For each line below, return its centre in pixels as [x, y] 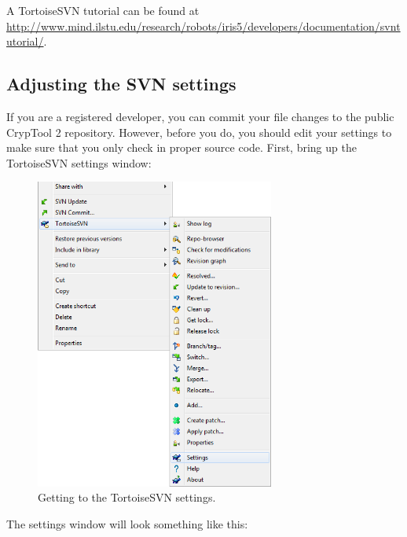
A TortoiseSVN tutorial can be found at [103, 10]
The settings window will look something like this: [127, 523]
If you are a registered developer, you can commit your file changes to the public [200, 116]
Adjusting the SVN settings [121, 84]
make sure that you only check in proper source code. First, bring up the [181, 147]
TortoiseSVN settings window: [79, 162]
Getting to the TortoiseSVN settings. [127, 497]
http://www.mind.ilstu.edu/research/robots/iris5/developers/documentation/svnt [203, 26]
